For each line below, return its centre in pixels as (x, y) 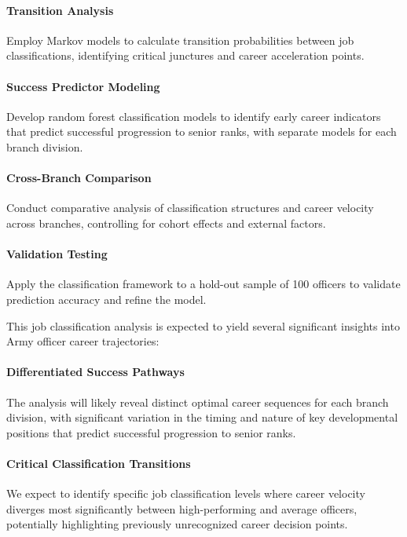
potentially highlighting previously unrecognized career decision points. (177, 524)
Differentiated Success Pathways (95, 372)
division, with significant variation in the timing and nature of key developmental (202, 417)
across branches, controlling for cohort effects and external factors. (166, 223)
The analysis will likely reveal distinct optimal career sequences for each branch (198, 402)
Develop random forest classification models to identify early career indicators (194, 116)
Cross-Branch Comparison (79, 178)
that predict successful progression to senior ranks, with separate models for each (202, 132)
